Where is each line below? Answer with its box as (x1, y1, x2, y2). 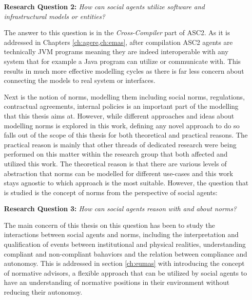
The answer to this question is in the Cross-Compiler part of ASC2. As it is (4, 27, 230, 38)
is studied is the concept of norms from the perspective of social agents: (4, 187, 218, 197)
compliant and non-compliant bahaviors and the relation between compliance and (4, 248, 248, 259)
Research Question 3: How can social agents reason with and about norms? (4, 203, 237, 214)
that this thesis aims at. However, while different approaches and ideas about (4, 110, 234, 120)
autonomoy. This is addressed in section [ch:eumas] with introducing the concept (4, 258, 245, 268)
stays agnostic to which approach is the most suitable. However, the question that (4, 178, 249, 188)
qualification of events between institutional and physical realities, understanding (4, 239, 246, 249)
